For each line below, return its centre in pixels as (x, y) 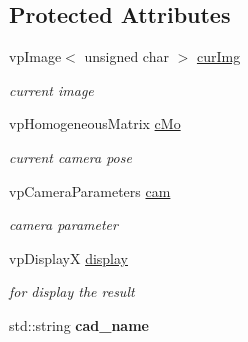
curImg (218, 56)
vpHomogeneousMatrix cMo (95, 123)
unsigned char (126, 56)
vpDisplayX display (68, 257)
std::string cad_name (79, 324)
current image (51, 89)
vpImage (35, 56)
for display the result (72, 291)
